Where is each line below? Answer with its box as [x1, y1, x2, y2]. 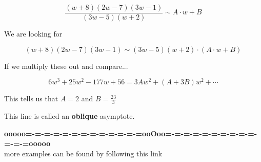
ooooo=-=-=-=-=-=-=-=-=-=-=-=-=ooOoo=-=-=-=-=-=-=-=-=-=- [4, 128, 257, 138]
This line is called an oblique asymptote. [4, 111, 135, 121]
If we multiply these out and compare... [4, 60, 128, 71]
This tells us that [4, 93, 58, 104]
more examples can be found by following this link [4, 148, 163, 158]
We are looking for [4, 28, 63, 39]
